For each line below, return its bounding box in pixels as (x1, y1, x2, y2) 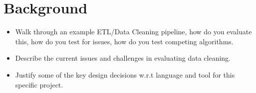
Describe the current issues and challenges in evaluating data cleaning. (15, 53, 231, 63)
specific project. (15, 79, 63, 90)
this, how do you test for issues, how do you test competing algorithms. (15, 36, 234, 46)
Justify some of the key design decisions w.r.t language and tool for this (15, 69, 235, 80)
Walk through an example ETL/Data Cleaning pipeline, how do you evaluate (15, 26, 252, 37)
